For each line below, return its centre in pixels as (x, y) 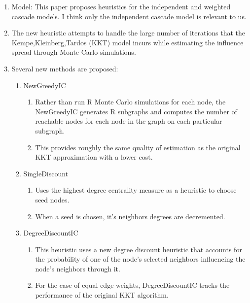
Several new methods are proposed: (65, 68)
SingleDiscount (46, 173)
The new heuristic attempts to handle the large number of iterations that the (128, 33)
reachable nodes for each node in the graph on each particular (129, 121)
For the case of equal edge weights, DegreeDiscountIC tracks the (132, 285)
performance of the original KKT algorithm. (102, 295)
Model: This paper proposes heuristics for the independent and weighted (121, 6)
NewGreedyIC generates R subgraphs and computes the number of (136, 111)
